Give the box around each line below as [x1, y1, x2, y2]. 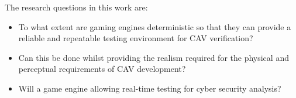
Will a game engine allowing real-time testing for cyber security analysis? [18, 82, 281, 94]
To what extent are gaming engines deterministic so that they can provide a [18, 20, 291, 32]
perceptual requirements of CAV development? [18, 63, 186, 75]
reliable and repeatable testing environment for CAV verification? [18, 32, 253, 44]
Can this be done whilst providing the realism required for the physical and [18, 51, 289, 63]
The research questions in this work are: [5, 1, 148, 13]
